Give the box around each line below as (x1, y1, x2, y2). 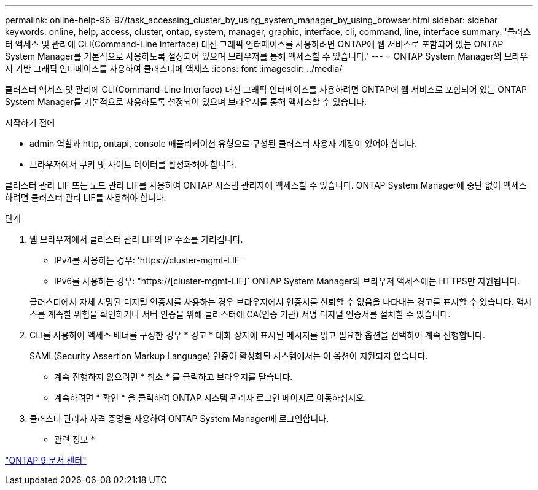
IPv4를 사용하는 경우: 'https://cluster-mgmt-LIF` (54, 255, 243, 265)
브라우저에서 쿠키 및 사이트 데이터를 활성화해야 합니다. (29, 159, 236, 169)
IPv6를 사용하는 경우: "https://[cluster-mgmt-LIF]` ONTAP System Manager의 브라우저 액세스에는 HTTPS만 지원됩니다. (54, 276, 520, 286)
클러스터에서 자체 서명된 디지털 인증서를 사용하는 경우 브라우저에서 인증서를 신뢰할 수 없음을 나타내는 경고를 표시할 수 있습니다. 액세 (29, 297, 532, 307)
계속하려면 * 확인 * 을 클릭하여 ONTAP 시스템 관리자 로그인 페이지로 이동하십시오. (54, 392, 367, 403)
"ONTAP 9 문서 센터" (5, 455, 87, 465)
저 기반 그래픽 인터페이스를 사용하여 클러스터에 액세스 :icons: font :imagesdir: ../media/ (5, 63, 343, 74)
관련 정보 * (54, 434, 95, 445)
